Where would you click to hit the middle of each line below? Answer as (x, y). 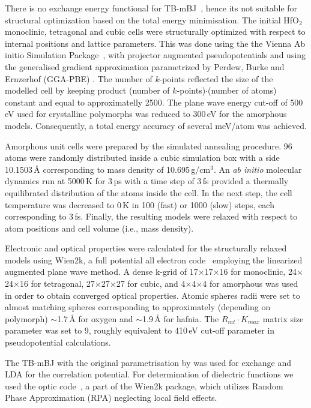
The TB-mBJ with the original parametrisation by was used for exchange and (148, 362)
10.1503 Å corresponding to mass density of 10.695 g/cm (108, 169)
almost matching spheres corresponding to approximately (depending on (138, 307)
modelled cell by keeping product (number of (87, 90)
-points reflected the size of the (216, 78)
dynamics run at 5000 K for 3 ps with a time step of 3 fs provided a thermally (147, 181)
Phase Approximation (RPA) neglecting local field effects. (111, 397)
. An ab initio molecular (258, 169)
